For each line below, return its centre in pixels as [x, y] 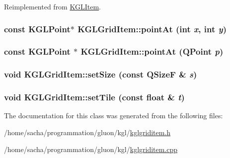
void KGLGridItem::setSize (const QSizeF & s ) [101, 74]
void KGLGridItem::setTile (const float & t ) [94, 97]
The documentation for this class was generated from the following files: [114, 116]
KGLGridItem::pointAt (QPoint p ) [152, 51]
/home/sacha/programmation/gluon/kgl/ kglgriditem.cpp [91, 149]
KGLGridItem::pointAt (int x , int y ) [152, 29]
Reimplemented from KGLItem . [52, 6]
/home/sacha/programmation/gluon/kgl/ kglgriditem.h [87, 132]
